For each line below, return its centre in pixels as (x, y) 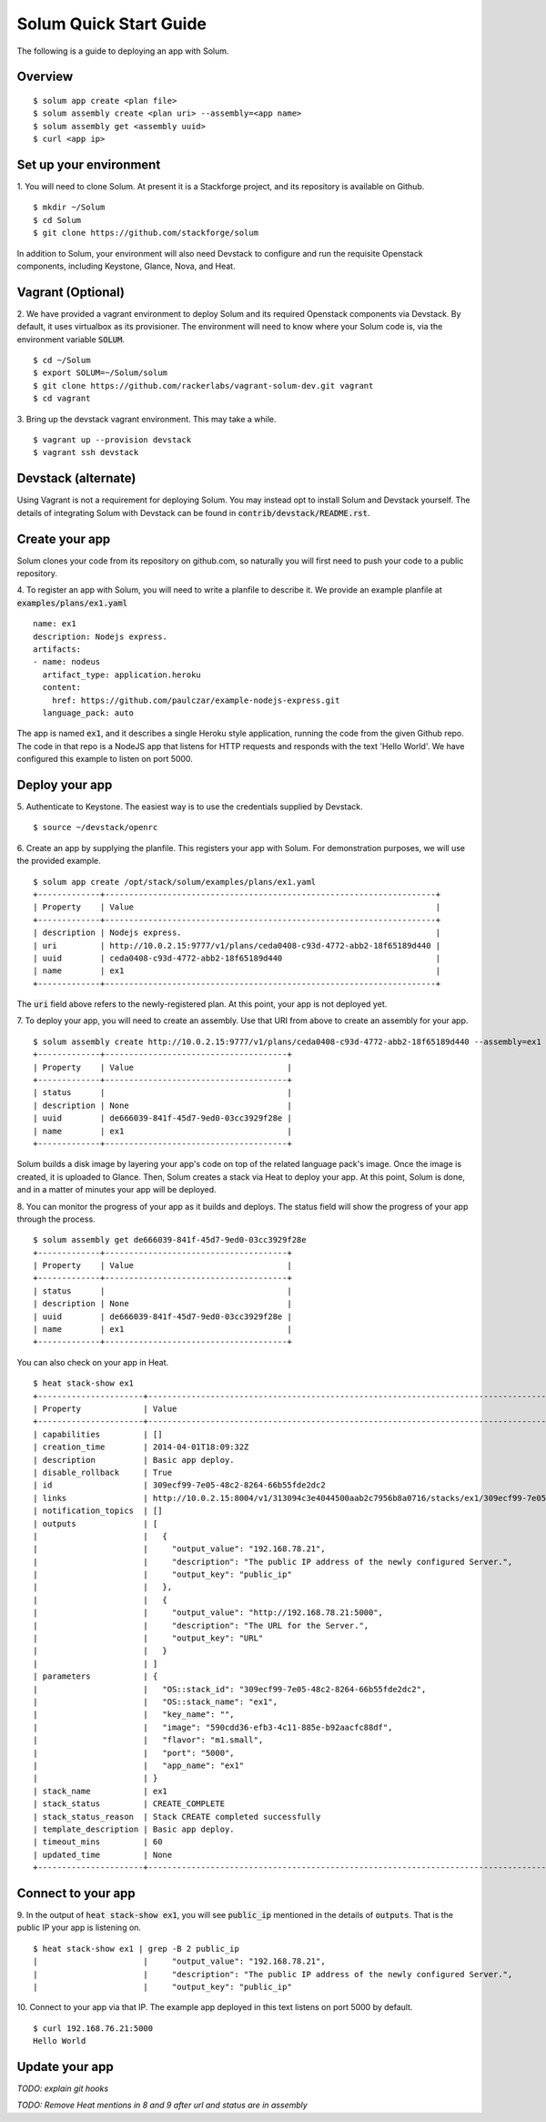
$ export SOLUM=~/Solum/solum (101, 373)
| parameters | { (96, 1676)
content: (62, 688)
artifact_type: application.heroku (122, 675)
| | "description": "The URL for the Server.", (201, 1625)
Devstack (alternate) (76, 478)
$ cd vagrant (62, 399)
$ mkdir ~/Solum (69, 208)
